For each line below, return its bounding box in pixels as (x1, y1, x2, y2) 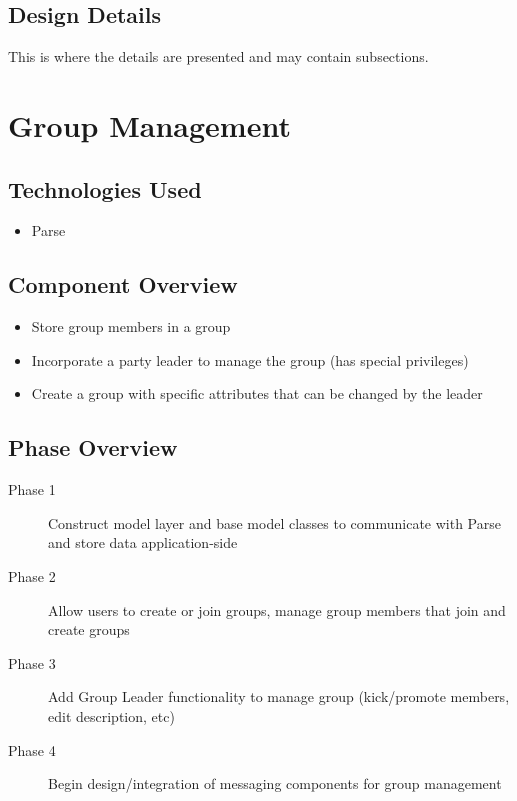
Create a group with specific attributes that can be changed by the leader (31, 383, 483, 404)
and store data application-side (48, 532, 238, 553)
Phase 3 (8, 652, 56, 673)
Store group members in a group (31, 316, 231, 337)
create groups (48, 619, 130, 640)
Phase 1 (8, 479, 56, 500)
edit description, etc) (48, 705, 175, 726)
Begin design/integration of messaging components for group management (48, 773, 502, 794)
